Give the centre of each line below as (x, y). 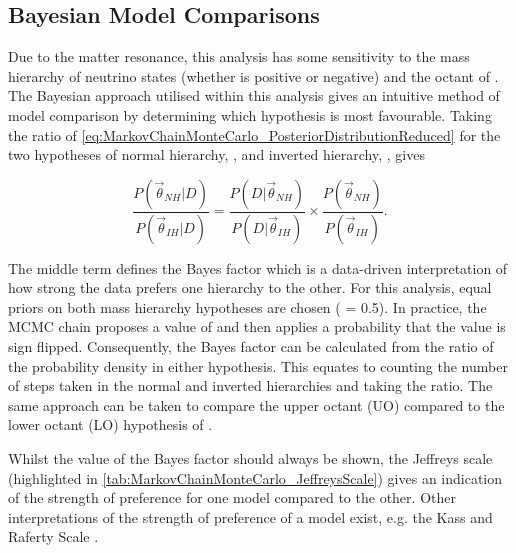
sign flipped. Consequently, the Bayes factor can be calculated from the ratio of (251, 346)
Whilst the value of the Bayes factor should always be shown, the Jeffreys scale (250, 457)
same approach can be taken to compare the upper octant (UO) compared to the (256, 404)
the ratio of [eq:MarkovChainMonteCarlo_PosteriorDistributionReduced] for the (254, 134)
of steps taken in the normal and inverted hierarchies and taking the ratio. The (250, 385)
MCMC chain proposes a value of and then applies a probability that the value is (257, 326)
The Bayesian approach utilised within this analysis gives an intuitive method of (254, 95)
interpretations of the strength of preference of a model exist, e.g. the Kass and (250, 516)
